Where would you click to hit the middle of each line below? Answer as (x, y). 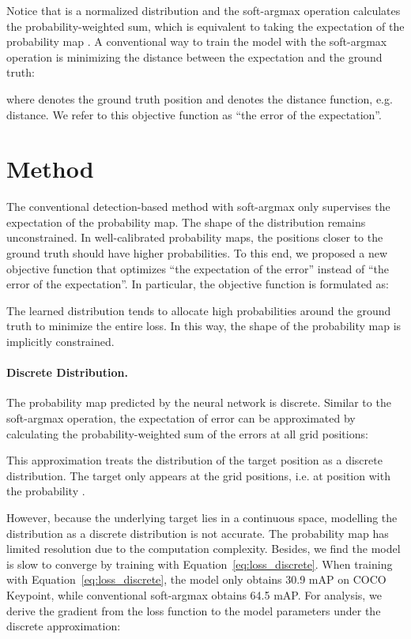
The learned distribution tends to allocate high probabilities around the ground (199, 310)
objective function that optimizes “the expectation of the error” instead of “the (198, 268)
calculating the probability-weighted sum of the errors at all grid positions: (187, 433)
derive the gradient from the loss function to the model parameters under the (194, 610)
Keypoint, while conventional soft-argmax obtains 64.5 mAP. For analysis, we (194, 594)
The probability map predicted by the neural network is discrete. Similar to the (199, 402)
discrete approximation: (64, 626)
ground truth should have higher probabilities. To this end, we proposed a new (197, 253)
